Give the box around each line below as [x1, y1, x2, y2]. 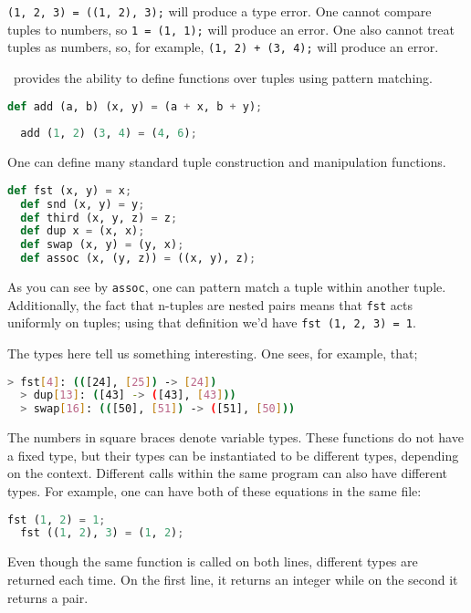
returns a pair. [7, 587, 89, 607]
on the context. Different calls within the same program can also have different [7, 463, 447, 483]
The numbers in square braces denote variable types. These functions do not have [7, 428, 464, 447]
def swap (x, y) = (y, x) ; [20, 238, 184, 252]
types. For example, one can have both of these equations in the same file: [7, 482, 422, 500]
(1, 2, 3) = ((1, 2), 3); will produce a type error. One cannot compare [7, 2, 432, 20]
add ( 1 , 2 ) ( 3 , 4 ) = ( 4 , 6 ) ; [20, 127, 197, 140]
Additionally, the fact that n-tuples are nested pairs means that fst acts [7, 295, 413, 314]
